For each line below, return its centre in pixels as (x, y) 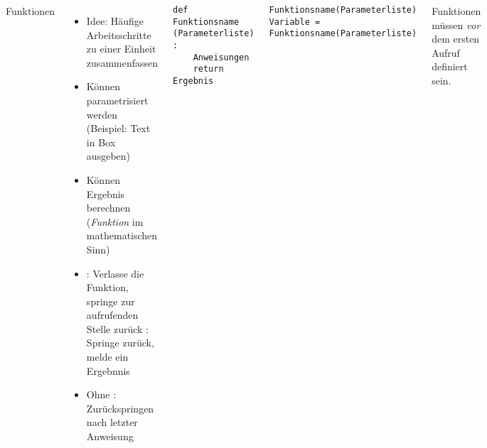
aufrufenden (112, 315)
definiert (450, 66)
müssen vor (456, 24)
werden (102, 114)
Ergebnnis (108, 370)
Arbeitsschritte (119, 34)
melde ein (107, 357)
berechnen (108, 208)
